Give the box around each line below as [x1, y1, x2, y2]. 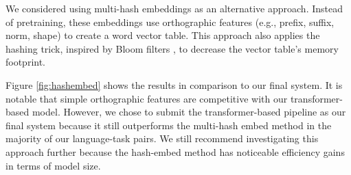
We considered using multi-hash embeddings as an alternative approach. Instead [5, 1, 343, 15]
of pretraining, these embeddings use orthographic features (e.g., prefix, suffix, [5, 14, 335, 29]
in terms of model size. [5, 158, 101, 172]
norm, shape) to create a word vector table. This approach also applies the [5, 28, 320, 42]
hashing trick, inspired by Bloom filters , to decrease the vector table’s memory [5, 41, 339, 55]
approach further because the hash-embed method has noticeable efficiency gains [5, 144, 345, 159]
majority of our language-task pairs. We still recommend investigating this [5, 131, 319, 146]
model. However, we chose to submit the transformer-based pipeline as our [32, 105, 346, 119]
